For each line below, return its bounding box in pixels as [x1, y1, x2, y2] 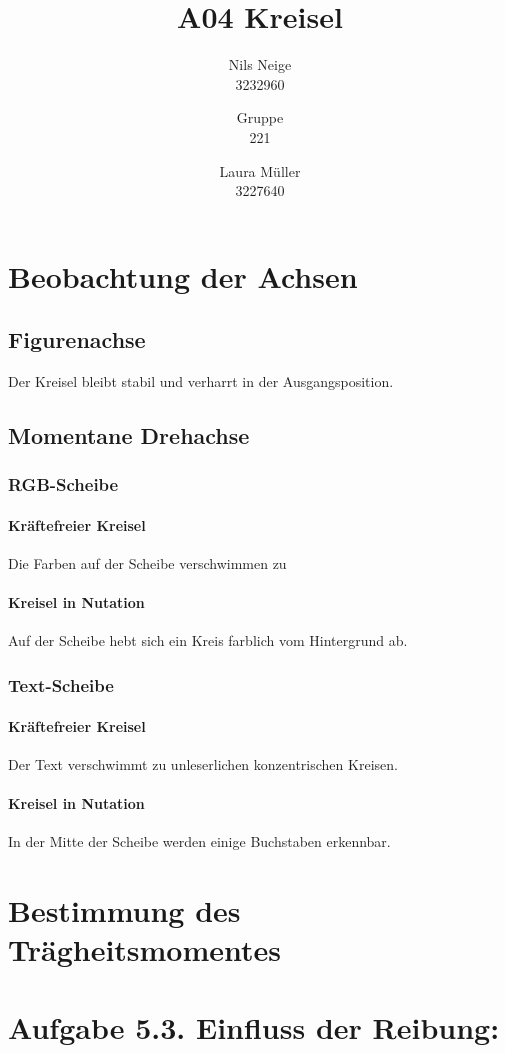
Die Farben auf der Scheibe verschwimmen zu [8, 553, 287, 574]
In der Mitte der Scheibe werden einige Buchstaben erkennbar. [8, 831, 391, 852]
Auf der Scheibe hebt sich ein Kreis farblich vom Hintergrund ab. [8, 630, 408, 651]
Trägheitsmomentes [8, 929, 282, 970]
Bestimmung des [8, 889, 241, 930]
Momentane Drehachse [8, 420, 250, 451]
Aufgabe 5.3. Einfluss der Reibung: [8, 1007, 500, 1048]
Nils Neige [228, 54, 292, 75]
